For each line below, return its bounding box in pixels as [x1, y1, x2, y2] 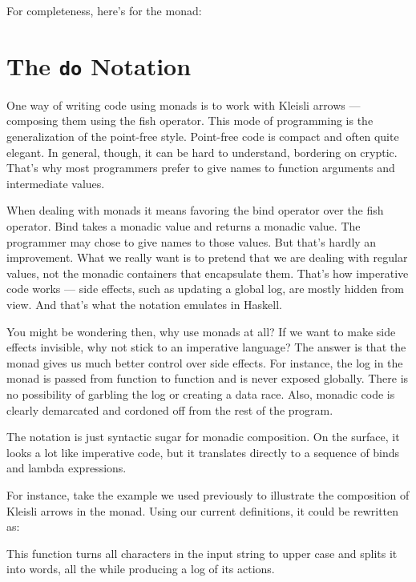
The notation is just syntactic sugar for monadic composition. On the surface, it [6, 428, 400, 445]
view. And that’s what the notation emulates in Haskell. [6, 295, 283, 312]
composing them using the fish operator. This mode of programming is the [6, 112, 374, 129]
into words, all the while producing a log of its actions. [6, 560, 275, 577]
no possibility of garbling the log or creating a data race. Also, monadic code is [6, 385, 395, 402]
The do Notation [6, 49, 192, 82]
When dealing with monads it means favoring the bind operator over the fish [6, 202, 384, 219]
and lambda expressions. [6, 460, 127, 476]
